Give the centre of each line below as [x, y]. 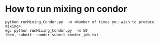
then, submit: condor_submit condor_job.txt [52, 35]
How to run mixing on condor [66, 9]
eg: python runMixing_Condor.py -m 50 [46, 30]
